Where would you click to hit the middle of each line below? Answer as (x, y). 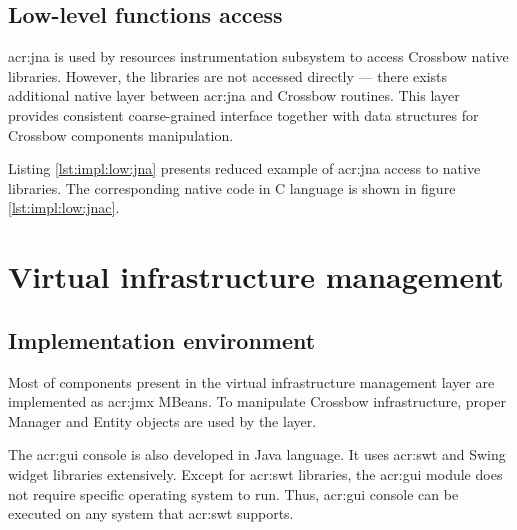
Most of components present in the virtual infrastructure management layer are (251, 381)
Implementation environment (162, 339)
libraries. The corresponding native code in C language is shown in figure (232, 187)
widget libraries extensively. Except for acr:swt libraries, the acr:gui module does (255, 473)
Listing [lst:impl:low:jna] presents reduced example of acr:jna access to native (244, 168)
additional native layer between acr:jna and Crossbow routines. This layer (234, 95)
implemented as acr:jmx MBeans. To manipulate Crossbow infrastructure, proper (257, 401)
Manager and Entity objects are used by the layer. (162, 420)
